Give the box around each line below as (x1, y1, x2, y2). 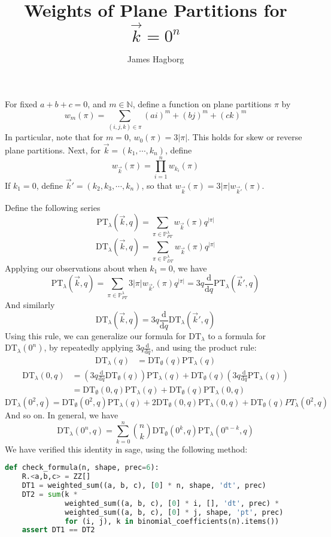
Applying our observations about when (5, 261, 147, 274)
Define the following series (5, 201, 101, 213)
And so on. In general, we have (5, 409, 119, 421)
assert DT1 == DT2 (22, 526, 95, 535)
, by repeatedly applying (44, 341, 133, 354)
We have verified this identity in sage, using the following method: (5, 442, 248, 455)
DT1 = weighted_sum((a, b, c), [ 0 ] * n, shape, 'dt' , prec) (22, 481, 266, 490)
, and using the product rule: (151, 341, 257, 354)
